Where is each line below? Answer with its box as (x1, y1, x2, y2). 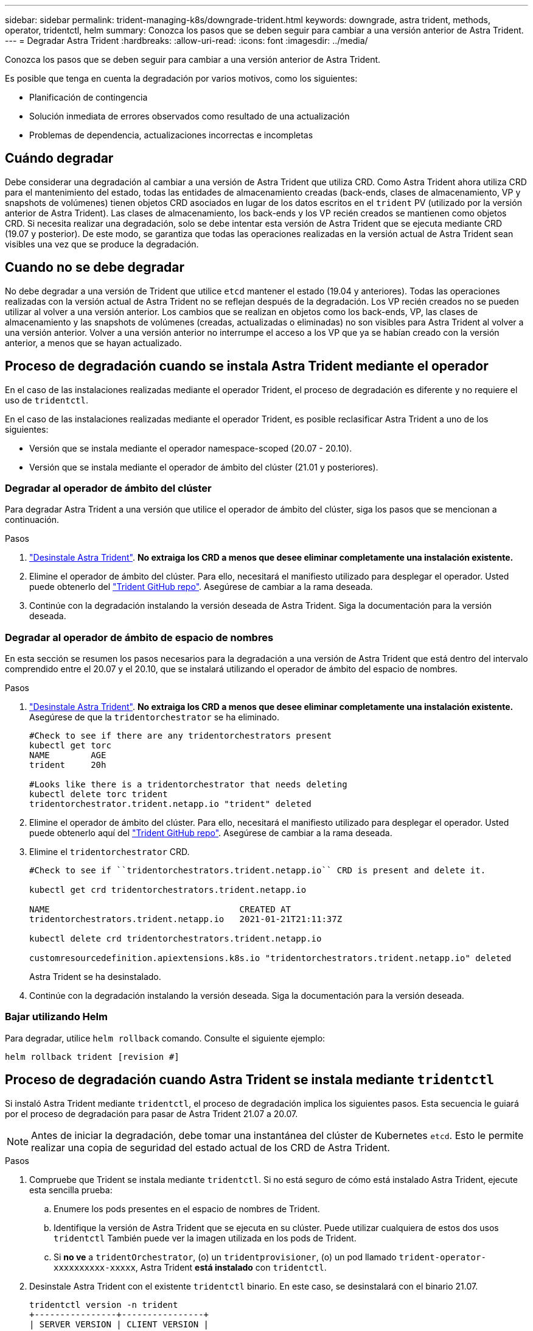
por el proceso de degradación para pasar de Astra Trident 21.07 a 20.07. (5, 1108, 298, 1119)
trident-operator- (399, 1252, 486, 1262)
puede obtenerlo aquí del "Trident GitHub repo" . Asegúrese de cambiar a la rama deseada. (29, 828, 392, 839)
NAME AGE (29, 750, 106, 761)
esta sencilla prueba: (29, 1184, 113, 1195)
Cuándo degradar (5, 151, 114, 166)
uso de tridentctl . (5, 394, 89, 405)
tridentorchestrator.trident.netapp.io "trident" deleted (29, 799, 312, 809)
